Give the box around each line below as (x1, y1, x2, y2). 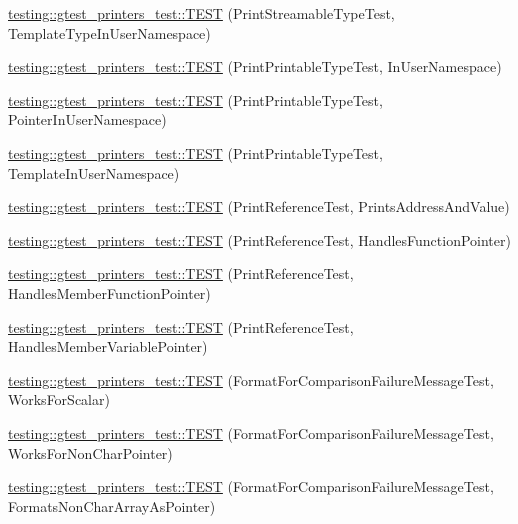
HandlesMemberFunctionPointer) (8, 282, 211, 303)
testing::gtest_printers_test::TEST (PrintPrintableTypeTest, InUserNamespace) (8, 56, 502, 77)
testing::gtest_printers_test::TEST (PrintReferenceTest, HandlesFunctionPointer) (8, 229, 511, 250)
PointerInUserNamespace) (8, 109, 167, 130)
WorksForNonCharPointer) (8, 442, 173, 463)
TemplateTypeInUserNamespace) (8, 22, 211, 43)
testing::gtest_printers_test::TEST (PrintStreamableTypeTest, (8, 3, 395, 23)
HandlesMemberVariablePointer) (8, 336, 208, 357)
